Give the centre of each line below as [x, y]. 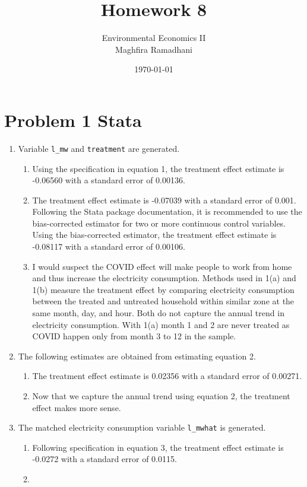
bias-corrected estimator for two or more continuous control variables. [159, 223]
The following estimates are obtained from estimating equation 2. [137, 356]
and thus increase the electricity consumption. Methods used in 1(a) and [164, 278]
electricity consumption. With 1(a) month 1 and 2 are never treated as [161, 324]
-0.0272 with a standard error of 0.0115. [105, 459]
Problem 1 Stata [73, 120]
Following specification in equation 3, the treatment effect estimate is [158, 447]
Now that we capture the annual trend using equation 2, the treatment [161, 396]
